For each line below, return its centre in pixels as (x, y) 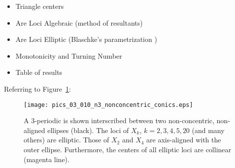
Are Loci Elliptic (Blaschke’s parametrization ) (86, 39)
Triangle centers (40, 6)
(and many (208, 130)
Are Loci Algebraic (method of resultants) (79, 22)
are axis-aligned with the (184, 140)
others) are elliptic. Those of (67, 140)
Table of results (39, 72)
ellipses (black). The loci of (88, 130)
